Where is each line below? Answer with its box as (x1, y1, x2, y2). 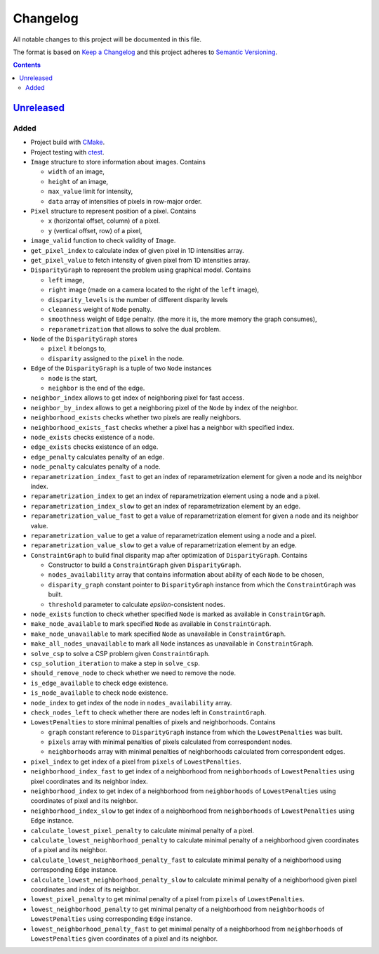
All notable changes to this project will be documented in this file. (13, 35, 202, 44)
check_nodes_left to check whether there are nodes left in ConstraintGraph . (30, 708, 267, 717)
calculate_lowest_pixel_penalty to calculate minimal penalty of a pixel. (30, 826, 255, 835)
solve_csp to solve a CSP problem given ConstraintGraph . (30, 649, 211, 658)
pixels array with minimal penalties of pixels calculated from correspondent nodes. (48, 738, 293, 746)
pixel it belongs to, (48, 344, 107, 353)
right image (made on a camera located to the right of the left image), (48, 285, 260, 294)
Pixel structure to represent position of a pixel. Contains (30, 207, 197, 215)
